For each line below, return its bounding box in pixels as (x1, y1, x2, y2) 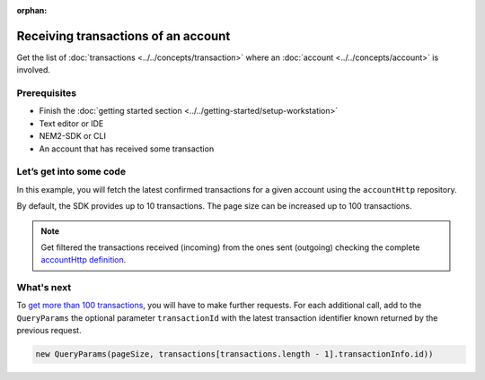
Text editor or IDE (39, 117, 104, 129)
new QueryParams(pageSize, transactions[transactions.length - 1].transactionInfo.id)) (35, 350, 434, 359)
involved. (16, 65, 51, 75)
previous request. (16, 325, 82, 336)
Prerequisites (16, 87, 76, 99)
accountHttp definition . (40, 255, 127, 265)
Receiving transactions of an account (16, 28, 231, 44)
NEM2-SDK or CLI (39, 131, 107, 142)
